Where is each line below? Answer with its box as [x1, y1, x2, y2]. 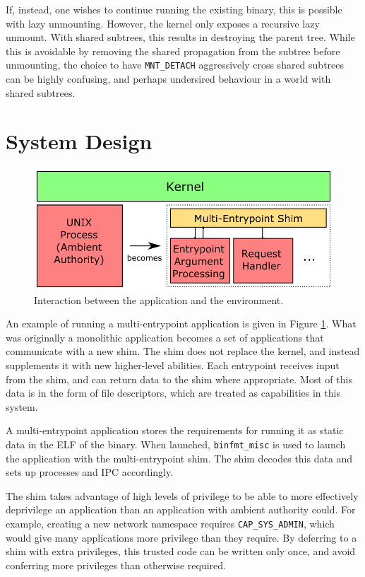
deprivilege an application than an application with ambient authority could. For [6, 502, 356, 517]
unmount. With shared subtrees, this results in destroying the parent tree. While [6, 30, 355, 45]
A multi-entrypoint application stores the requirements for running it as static [6, 423, 344, 438]
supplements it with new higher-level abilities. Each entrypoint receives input [6, 357, 340, 372]
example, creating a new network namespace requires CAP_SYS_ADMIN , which [6, 515, 335, 530]
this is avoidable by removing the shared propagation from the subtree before [6, 43, 340, 58]
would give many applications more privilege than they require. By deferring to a [6, 530, 357, 544]
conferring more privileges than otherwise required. [6, 557, 226, 572]
